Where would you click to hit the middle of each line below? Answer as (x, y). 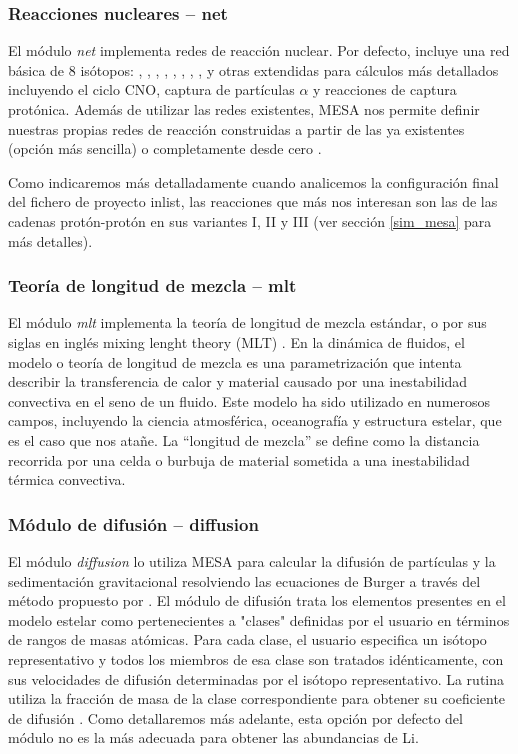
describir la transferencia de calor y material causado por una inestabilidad (238, 381)
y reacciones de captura (385, 89)
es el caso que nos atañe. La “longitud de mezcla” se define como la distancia (244, 439)
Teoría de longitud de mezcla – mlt (152, 285)
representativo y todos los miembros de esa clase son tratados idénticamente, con (256, 658)
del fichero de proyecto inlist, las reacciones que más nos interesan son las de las (253, 201)
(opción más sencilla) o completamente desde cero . (165, 148)
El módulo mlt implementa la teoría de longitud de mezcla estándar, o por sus (247, 322)
